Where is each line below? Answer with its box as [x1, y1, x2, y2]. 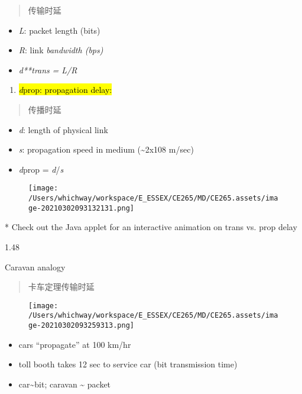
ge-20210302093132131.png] [28, 204, 134, 212]
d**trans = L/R [18, 63, 77, 76]
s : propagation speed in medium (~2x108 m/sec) [18, 143, 194, 156]
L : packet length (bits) [18, 24, 100, 36]
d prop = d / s [18, 163, 64, 175]
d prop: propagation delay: [18, 83, 112, 96]
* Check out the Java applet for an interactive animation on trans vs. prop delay [5, 221, 297, 233]
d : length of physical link [18, 123, 108, 135]
